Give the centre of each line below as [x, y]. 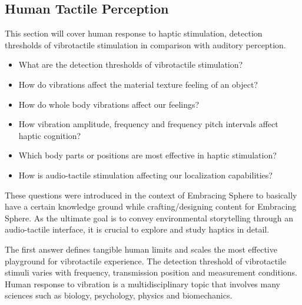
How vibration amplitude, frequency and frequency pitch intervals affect [148, 124]
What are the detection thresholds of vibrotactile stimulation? [131, 64]
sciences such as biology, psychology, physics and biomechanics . [119, 295]
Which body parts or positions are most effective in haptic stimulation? [147, 155]
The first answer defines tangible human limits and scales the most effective [141, 249]
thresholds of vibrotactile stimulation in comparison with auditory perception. [145, 44]
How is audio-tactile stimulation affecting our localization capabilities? [145, 175]
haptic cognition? [50, 135]
